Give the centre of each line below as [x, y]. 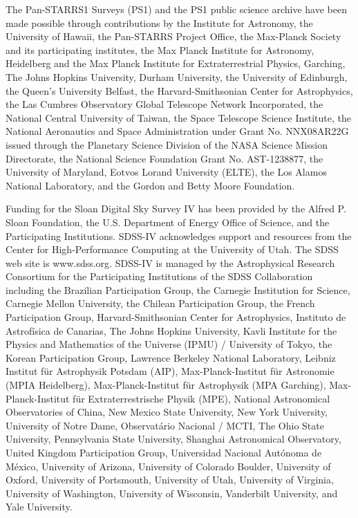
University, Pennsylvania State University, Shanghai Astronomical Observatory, [173, 439]
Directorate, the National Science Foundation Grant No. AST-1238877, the [164, 158]
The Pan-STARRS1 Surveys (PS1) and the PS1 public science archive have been [176, 9]
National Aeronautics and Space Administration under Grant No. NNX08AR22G [177, 131]
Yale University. [39, 507]
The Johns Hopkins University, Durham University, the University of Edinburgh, [177, 76]
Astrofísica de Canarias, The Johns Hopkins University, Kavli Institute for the [171, 330]
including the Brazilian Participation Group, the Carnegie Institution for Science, [178, 289]
